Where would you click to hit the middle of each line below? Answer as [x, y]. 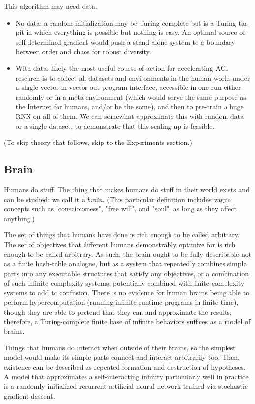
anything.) [20, 218]
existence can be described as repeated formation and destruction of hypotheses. [125, 367]
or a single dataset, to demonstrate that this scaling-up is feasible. [115, 126]
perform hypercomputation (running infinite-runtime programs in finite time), [121, 302]
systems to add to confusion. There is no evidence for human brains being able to [127, 292]
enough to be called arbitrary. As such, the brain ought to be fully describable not [128, 254]
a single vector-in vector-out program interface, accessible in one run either [128, 87]
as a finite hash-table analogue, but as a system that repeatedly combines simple [125, 264]
